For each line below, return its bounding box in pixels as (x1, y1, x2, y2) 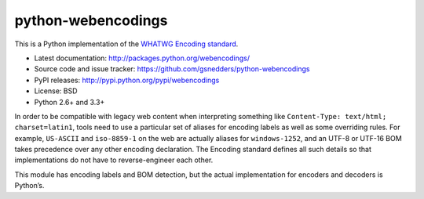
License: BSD (34, 86, 78, 96)
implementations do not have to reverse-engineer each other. (14, 155, 214, 165)
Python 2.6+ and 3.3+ (34, 97, 105, 107)
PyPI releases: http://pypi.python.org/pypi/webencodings (34, 75, 220, 85)
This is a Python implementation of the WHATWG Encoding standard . (14, 39, 239, 49)
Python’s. (14, 181, 45, 190)
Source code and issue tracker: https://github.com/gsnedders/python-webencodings (34, 64, 310, 74)
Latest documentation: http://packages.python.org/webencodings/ (34, 53, 250, 63)
